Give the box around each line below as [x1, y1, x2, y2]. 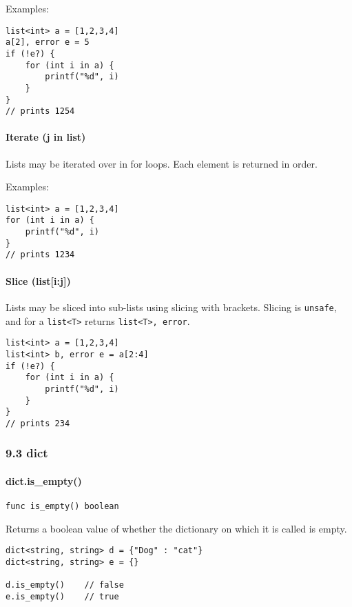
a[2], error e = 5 [6, 37, 90, 48]
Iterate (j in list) [6, 130, 86, 144]
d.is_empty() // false [6, 580, 124, 590]
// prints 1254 [6, 106, 75, 117]
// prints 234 [6, 418, 70, 428]
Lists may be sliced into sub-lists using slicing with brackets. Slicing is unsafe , [6, 299, 337, 314]
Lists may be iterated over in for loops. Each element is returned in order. [6, 156, 318, 170]
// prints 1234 [6, 250, 75, 260]
